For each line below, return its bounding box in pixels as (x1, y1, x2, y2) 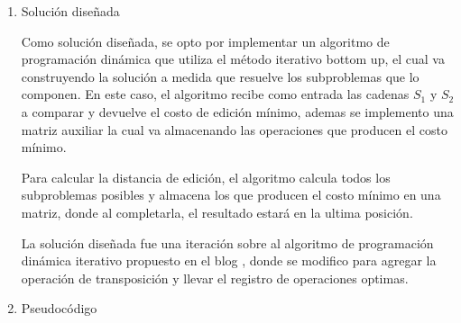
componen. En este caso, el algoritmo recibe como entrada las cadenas (21, 85, 410, 103)
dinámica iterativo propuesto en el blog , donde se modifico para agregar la (21, 251, 437, 270)
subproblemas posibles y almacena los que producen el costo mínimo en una (21, 185, 441, 204)
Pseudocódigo (21, 299, 97, 318)
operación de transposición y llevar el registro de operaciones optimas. (21, 268, 409, 287)
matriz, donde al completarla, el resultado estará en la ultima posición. (21, 202, 413, 221)
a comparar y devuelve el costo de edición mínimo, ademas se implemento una (21, 102, 454, 121)
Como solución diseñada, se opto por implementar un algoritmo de (21, 31, 390, 50)
